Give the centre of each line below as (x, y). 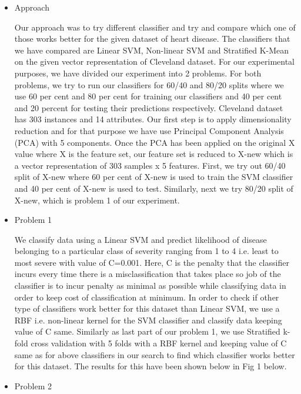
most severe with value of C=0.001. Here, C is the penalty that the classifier (152, 262)
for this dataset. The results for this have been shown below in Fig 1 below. (150, 366)
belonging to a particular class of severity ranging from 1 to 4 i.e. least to (146, 251)
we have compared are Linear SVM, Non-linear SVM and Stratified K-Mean (152, 50)
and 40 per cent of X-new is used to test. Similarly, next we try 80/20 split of (154, 188)
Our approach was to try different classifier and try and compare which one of (155, 27)
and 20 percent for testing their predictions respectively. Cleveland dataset (149, 107)
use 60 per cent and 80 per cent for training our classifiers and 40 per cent (148, 96)
